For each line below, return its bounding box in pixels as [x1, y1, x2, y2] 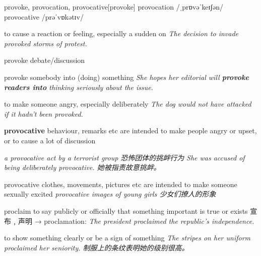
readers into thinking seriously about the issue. [4, 81, 153, 92]
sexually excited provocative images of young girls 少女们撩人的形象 [4, 189, 216, 199]
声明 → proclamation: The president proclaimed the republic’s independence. [18, 215, 254, 226]
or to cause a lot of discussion [4, 135, 96, 145]
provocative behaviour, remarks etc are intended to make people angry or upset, [4, 125, 257, 136]
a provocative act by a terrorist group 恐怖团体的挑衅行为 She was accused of [4, 152, 245, 162]
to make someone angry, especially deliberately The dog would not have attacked [4, 99, 251, 109]
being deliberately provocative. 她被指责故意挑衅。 [4, 162, 161, 173]
